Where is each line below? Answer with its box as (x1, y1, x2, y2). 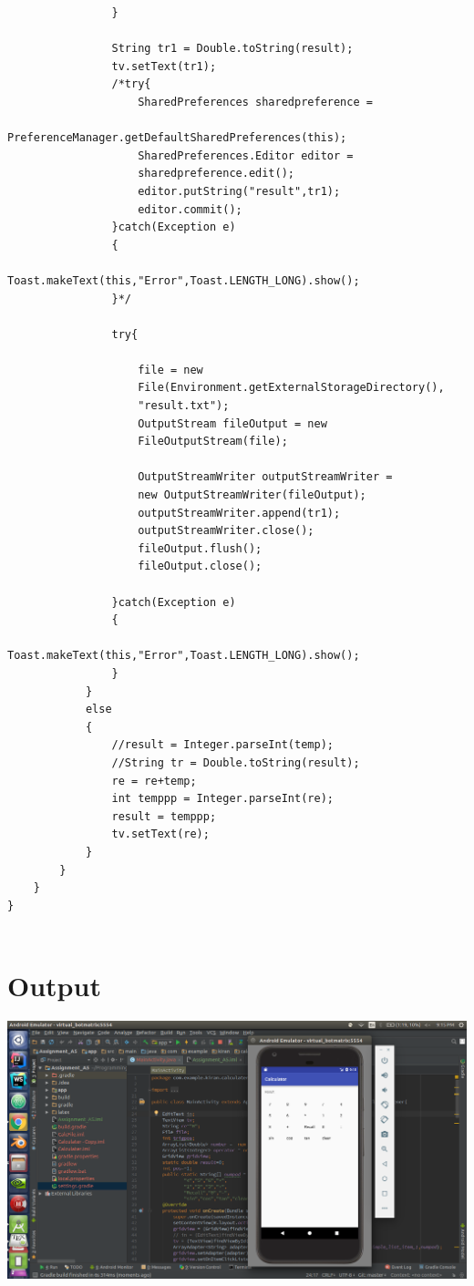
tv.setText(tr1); (111, 59, 217, 73)
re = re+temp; (111, 774, 197, 787)
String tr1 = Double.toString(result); (111, 42, 354, 56)
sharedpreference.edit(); (138, 167, 294, 180)
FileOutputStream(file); (138, 435, 288, 448)
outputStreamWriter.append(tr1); (138, 506, 341, 520)
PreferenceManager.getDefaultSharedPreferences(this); (7, 131, 347, 145)
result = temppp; (111, 809, 217, 823)
